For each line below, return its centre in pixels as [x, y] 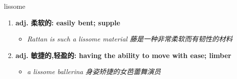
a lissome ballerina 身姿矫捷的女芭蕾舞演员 [94, 71]
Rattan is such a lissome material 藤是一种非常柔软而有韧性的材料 [130, 39]
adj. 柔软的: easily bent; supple [68, 22]
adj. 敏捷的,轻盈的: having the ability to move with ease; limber [123, 55]
